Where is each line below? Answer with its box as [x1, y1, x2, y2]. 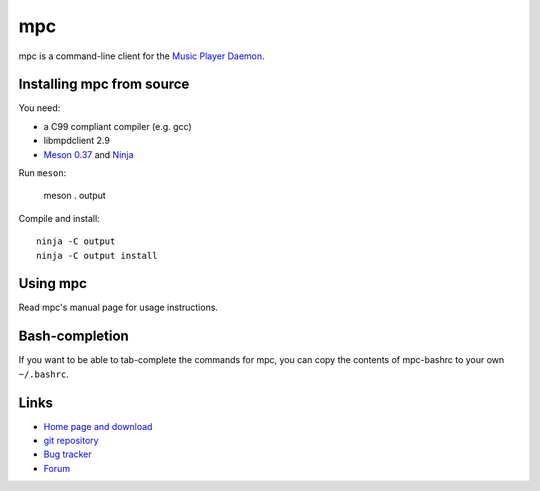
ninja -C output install [36, 250, 158, 261]
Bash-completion [18, 328, 129, 345]
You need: [18, 102, 61, 114]
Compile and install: [18, 212, 100, 224]
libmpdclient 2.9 [43, 135, 110, 147]
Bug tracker [43, 448, 92, 460]
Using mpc [18, 275, 87, 292]
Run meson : [18, 167, 67, 179]
